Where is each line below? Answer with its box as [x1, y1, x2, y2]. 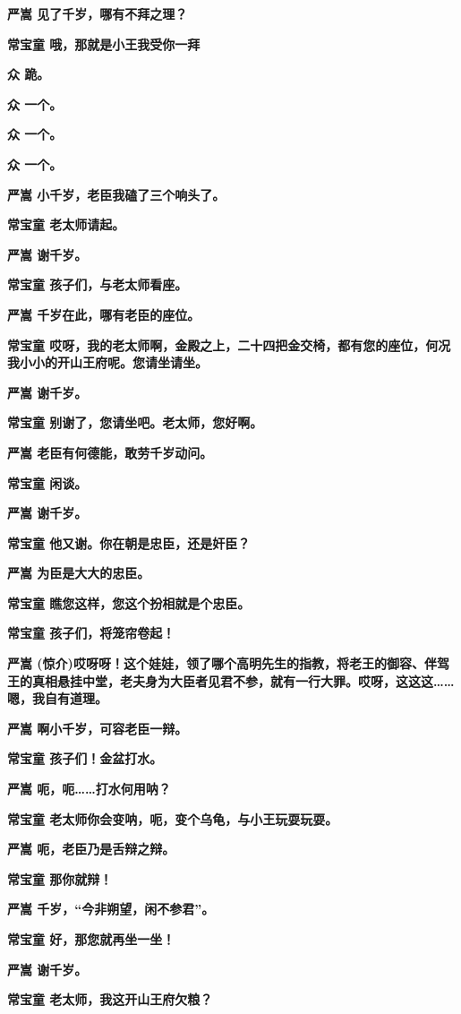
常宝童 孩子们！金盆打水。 [7, 749, 163, 768]
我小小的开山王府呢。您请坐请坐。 [7, 353, 208, 372]
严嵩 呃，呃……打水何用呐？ [7, 779, 171, 798]
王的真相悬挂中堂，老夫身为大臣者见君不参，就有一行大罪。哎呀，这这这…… [7, 671, 455, 690]
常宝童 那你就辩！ [7, 869, 113, 888]
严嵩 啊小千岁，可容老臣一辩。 [7, 718, 188, 737]
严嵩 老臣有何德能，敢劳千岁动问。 [7, 443, 213, 461]
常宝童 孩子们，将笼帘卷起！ [7, 623, 175, 642]
